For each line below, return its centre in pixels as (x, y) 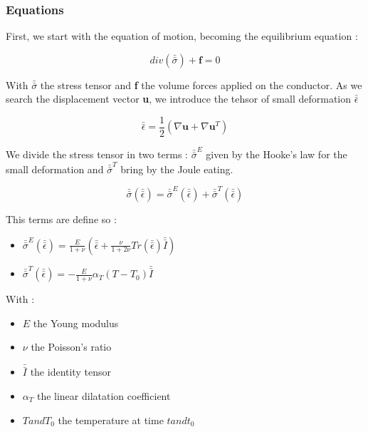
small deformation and (55, 169)
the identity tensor (70, 372)
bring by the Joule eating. (177, 169)
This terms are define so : (61, 219)
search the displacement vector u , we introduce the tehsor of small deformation (179, 99)
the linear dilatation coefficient (104, 395)
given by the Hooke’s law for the (277, 154)
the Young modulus (76, 323)
